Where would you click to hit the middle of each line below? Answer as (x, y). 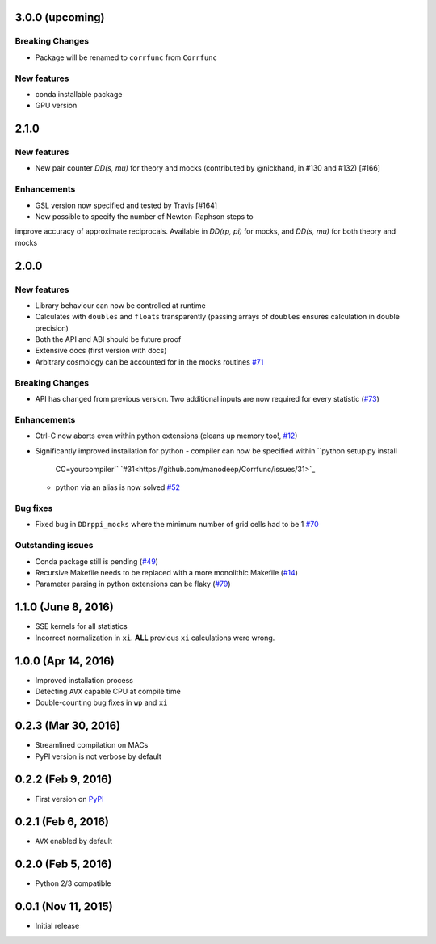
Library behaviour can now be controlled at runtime (120, 305)
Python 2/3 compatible (73, 883)
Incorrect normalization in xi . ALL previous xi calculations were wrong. (155, 638)
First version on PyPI (69, 799)
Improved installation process (84, 680)
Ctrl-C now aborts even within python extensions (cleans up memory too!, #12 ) (166, 436)
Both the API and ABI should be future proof (108, 339)
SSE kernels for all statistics (82, 626)
